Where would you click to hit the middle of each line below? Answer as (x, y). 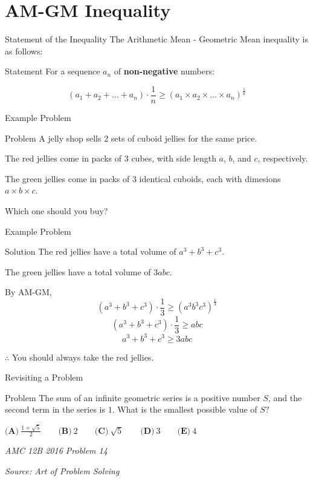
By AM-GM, (28, 292)
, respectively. (283, 158)
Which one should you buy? (56, 210)
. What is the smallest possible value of (185, 409)
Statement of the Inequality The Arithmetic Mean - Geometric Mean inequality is (156, 39)
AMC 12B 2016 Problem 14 (56, 450)
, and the (285, 397)
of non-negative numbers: (164, 71)
